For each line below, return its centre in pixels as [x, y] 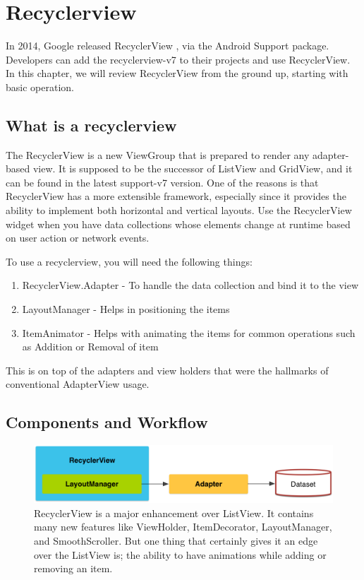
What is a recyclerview [91, 125]
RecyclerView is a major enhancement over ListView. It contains [174, 513]
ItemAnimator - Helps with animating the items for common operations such [189, 332]
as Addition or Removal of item [90, 347]
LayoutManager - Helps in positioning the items [126, 309]
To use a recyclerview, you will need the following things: [129, 261]
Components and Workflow [107, 422]
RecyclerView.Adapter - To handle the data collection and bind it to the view [190, 285]
